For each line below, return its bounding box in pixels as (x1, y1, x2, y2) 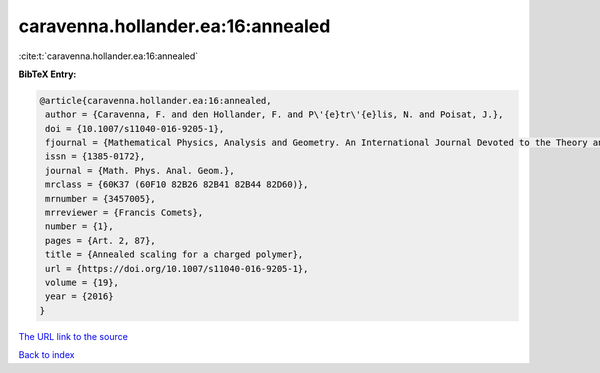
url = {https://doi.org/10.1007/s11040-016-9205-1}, (45, 263, 309, 274)
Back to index (18, 349, 75, 361)
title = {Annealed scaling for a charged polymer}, (45, 249, 304, 260)
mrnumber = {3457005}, (45, 193, 157, 204)
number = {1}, (45, 221, 114, 232)
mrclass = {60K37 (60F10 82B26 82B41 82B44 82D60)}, (45, 179, 309, 190)
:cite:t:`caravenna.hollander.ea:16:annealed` (18, 50, 199, 62)
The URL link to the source (18, 330, 129, 342)
